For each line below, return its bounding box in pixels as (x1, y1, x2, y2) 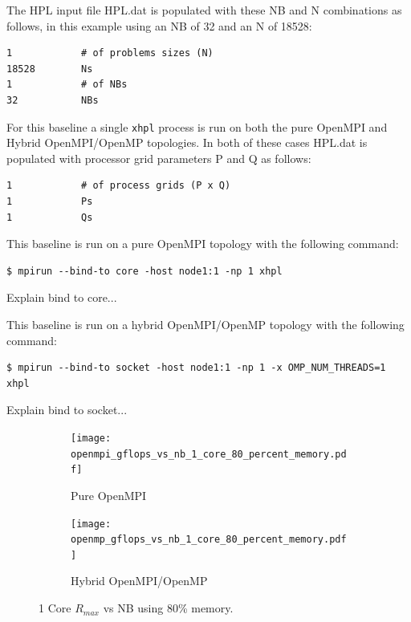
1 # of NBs (6, 79, 128, 91)
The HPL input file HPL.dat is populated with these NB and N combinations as (6, 2, 402, 18)
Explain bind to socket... (6, 401, 128, 418)
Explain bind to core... (6, 289, 117, 306)
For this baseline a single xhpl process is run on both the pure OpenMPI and (6, 118, 388, 135)
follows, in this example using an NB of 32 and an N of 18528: (6, 17, 312, 34)
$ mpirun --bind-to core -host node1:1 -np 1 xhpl (6, 265, 283, 277)
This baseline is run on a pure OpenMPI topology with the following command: (6, 235, 399, 252)
